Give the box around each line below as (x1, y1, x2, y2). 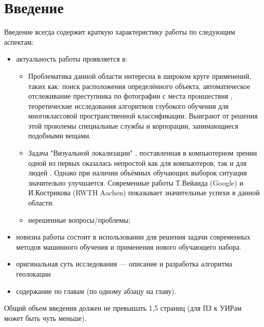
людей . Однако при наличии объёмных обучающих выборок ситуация (28, 167, 247, 178)
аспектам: (4, 36, 34, 47)
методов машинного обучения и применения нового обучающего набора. (16, 241, 242, 252)
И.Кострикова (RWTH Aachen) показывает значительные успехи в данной (28, 187, 260, 198)
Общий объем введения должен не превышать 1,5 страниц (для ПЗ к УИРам (4, 303, 242, 313)
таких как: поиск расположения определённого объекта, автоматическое (28, 80, 250, 91)
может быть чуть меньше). (4, 312, 87, 323)
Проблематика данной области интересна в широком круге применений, (28, 70, 251, 81)
